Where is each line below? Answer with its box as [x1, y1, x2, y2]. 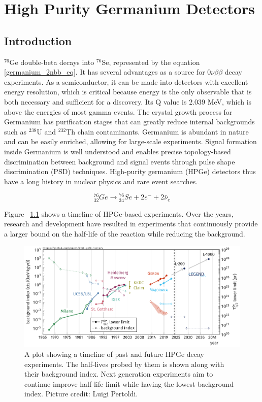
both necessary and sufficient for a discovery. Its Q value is [4, 96, 187, 107]
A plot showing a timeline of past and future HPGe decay [24, 348, 204, 359]
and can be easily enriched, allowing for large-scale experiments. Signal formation [4, 136, 257, 147]
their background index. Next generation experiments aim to [24, 368, 213, 379]
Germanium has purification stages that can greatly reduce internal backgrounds [4, 116, 255, 127]
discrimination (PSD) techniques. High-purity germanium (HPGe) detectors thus [4, 166, 256, 177]
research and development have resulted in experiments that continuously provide [4, 218, 258, 229]
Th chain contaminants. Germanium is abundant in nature [66, 126, 249, 137]
